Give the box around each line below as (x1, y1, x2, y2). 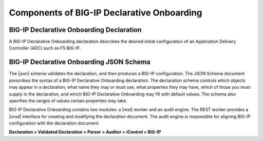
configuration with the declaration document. (9, 120, 100, 126)
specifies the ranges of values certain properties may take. (9, 97, 128, 104)
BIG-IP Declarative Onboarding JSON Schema (9, 58, 150, 66)
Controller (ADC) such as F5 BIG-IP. (9, 45, 81, 51)
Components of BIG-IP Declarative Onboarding (9, 7, 202, 18)
